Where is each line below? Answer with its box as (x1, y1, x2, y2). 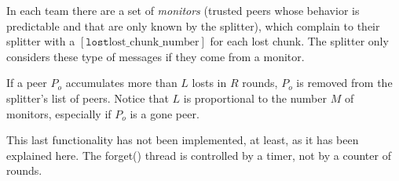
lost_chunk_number (108, 37, 199, 49)
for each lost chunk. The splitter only (210, 33, 389, 49)
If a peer (6, 74, 47, 91)
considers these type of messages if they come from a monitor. (6, 48, 305, 64)
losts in (192, 74, 227, 91)
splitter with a (6, 33, 75, 49)
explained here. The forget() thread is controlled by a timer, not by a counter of (6, 147, 391, 163)
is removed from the (296, 74, 393, 91)
